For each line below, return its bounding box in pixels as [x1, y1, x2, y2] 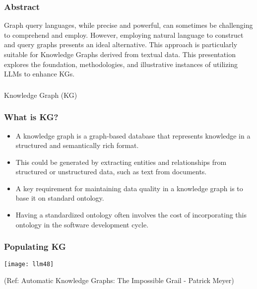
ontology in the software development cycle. [15, 219, 149, 229]
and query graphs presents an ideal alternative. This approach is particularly [4, 39, 238, 50]
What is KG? [4, 111, 59, 123]
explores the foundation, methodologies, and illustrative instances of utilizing [4, 59, 238, 69]
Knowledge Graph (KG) [4, 89, 77, 100]
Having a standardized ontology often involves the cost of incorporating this [15, 210, 247, 220]
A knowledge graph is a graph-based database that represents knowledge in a [15, 130, 251, 141]
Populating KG [4, 240, 66, 253]
